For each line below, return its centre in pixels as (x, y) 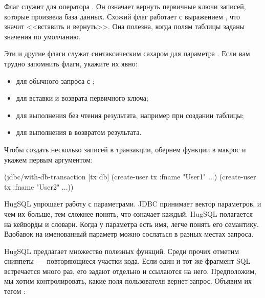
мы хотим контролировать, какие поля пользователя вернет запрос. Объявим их (128, 281)
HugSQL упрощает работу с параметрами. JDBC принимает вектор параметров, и (133, 204)
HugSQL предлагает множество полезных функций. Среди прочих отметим (122, 251)
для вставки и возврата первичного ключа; (82, 98)
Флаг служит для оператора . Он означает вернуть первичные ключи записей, (125, 6)
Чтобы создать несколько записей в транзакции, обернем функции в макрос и (125, 149)
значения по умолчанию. (42, 36)
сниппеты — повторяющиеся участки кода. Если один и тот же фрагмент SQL (127, 261)
